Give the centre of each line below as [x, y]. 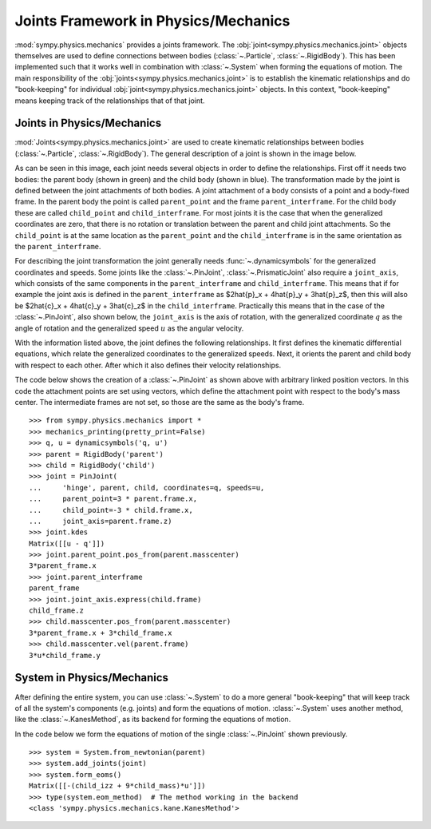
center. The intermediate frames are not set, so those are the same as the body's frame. [160, 402]
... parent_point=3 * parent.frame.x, [113, 499]
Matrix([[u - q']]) [67, 543]
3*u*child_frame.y [65, 655]
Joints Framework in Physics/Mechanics [152, 21]
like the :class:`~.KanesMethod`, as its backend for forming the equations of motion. [153, 720]
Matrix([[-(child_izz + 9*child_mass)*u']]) [118, 786]
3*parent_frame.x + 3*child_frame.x [101, 633]
